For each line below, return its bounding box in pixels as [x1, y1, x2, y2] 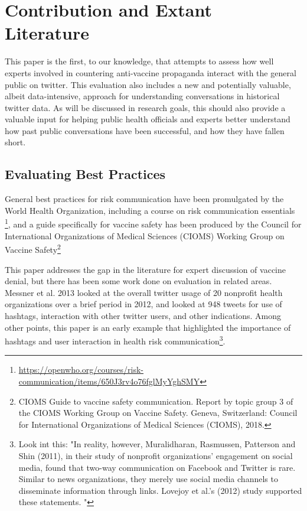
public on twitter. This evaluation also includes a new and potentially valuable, [5, 78, 291, 90]
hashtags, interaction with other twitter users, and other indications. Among [5, 309, 282, 321]
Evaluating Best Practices [5, 165, 166, 183]
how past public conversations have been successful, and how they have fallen [5, 124, 285, 136]
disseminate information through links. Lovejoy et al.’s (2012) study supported [18, 484, 302, 496]
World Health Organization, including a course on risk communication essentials [5, 204, 295, 216]
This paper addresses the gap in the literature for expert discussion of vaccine [5, 263, 286, 275]
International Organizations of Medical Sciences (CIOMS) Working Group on [5, 229, 285, 242]
